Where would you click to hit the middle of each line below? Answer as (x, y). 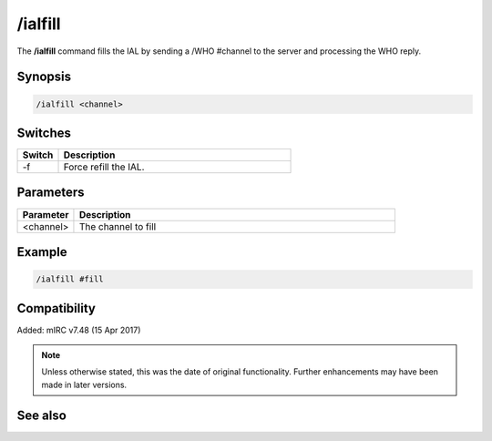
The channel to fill (118, 226)
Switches (44, 133)
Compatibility (56, 308)
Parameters (51, 193)
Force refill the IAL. (104, 167)
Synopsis (44, 77)
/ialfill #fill (70, 279)
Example (42, 252)
